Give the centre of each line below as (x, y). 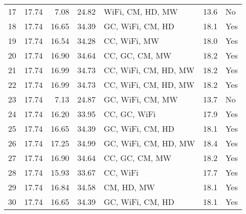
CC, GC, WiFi (130, 114)
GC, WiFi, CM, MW (141, 99)
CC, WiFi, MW (131, 41)
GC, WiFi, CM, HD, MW (149, 143)
